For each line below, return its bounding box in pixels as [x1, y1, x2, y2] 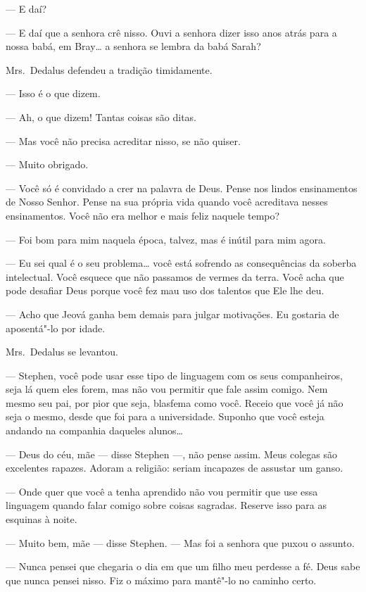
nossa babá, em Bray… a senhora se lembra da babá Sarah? [6, 39, 261, 53]
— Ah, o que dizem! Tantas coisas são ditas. [6, 109, 197, 124]
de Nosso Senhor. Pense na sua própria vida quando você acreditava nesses [6, 194, 328, 209]
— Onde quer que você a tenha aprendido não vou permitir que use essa [6, 484, 318, 498]
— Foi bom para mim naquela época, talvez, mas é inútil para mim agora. [6, 232, 326, 246]
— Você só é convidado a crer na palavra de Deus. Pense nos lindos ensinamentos [6, 180, 358, 195]
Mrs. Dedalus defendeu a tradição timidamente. [6, 62, 213, 77]
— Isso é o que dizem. [6, 86, 101, 101]
